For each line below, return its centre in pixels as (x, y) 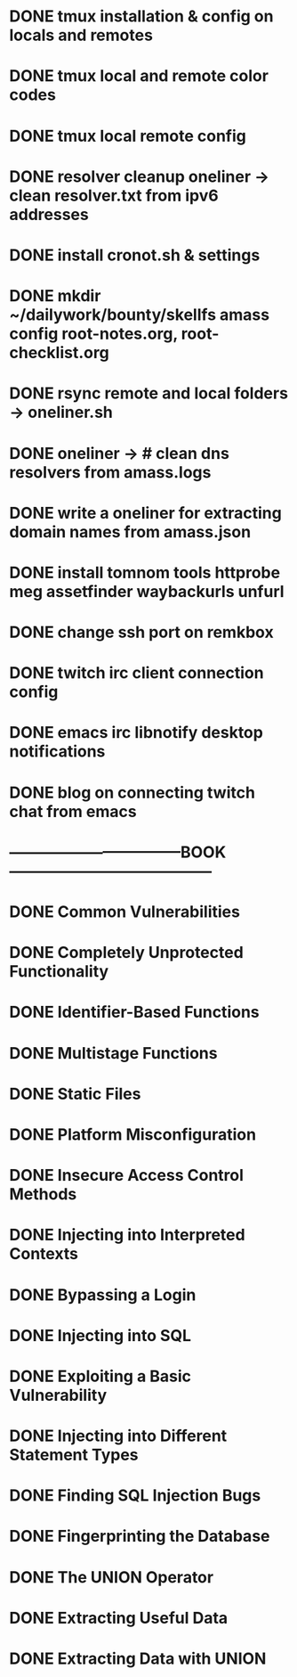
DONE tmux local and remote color (139, 76)
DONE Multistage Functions (113, 1053)
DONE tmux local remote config (128, 136)
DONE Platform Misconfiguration (132, 1134)
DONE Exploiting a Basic (100, 1376)
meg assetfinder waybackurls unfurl (147, 591)
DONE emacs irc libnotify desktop (136, 733)
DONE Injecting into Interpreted (128, 1235)
